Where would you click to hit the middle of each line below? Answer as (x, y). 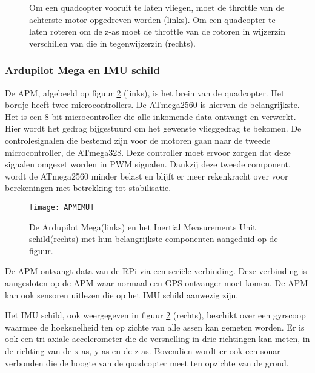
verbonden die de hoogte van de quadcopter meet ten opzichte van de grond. (147, 362)
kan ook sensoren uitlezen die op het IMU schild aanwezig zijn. (122, 294)
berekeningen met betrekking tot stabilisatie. (88, 188)
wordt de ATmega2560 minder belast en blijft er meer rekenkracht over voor (147, 176)
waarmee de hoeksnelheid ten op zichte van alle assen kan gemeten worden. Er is (155, 327)
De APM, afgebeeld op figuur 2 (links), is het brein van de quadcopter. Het (145, 92)
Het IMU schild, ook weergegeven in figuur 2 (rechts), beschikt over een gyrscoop (155, 315)
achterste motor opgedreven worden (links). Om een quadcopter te (152, 19)
